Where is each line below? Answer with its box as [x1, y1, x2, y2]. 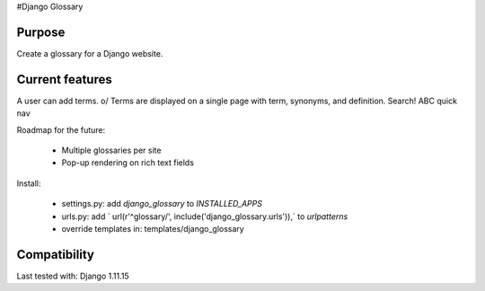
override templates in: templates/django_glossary [61, 223, 244, 234]
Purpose [16, 24, 66, 40]
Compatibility [16, 247, 94, 262]
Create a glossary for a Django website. [16, 48, 163, 58]
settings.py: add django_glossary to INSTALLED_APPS [61, 198, 262, 209]
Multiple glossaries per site [61, 145, 162, 155]
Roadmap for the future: [16, 124, 106, 135]
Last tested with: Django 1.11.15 [16, 270, 129, 281]
